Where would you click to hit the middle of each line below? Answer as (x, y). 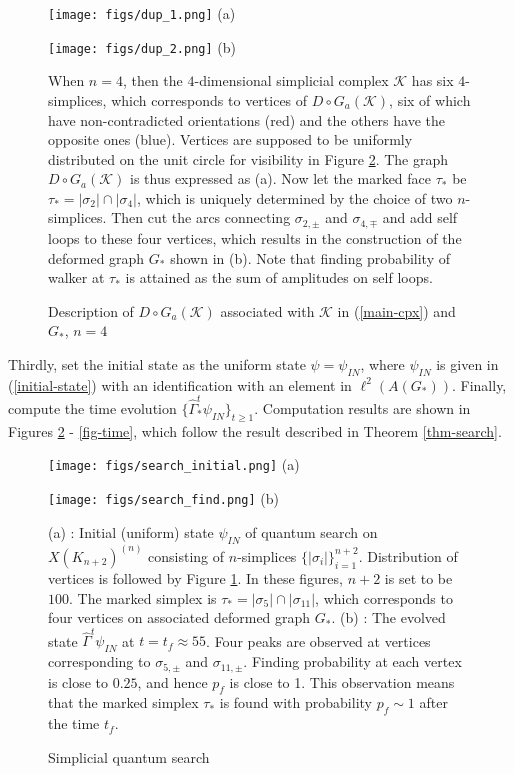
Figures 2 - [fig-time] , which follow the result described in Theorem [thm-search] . (255, 430)
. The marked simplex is (143, 597)
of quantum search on (311, 531)
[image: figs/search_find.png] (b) (163, 498)
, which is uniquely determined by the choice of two (294, 197)
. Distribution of (408, 555)
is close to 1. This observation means (342, 681)
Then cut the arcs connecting (201, 217)
